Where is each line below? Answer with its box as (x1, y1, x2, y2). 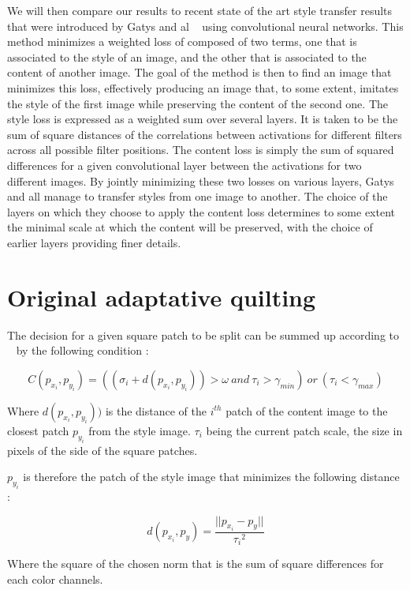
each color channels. (7, 571, 103, 588)
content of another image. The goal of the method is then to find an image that (7, 64, 392, 81)
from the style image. (88, 422, 191, 438)
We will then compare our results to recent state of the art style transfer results (7, 2, 393, 18)
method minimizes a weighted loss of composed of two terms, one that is (7, 33, 357, 50)
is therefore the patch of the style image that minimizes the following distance (23, 468, 400, 485)
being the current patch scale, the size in (206, 422, 403, 438)
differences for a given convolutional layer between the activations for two (7, 156, 362, 173)
